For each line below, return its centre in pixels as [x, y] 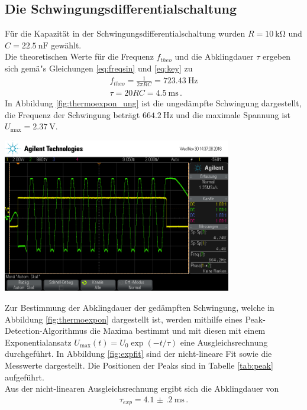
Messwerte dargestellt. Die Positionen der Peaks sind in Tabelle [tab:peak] [139, 365]
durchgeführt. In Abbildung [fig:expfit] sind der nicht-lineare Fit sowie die [138, 354]
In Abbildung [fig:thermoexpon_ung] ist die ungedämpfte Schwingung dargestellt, [153, 102]
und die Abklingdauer [214, 56]
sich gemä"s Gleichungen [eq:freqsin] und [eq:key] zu [99, 68]
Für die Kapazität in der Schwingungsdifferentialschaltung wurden [125, 33]
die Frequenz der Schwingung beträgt [72, 114]
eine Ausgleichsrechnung [224, 342]
